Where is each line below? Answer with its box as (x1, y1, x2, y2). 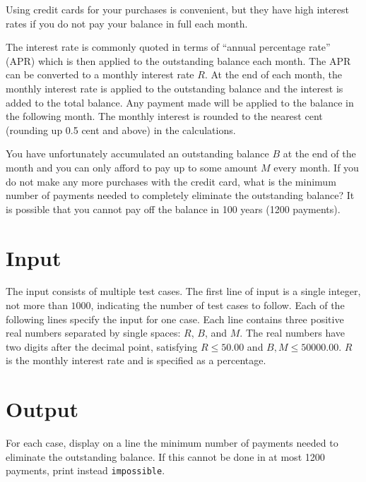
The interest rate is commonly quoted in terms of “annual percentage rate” (6, 40, 331, 54)
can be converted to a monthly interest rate (6, 67, 194, 82)
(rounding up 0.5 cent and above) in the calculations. (6, 122, 236, 137)
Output (6, 394, 78, 423)
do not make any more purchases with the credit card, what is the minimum (6, 174, 336, 188)
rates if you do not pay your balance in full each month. (6, 16, 248, 30)
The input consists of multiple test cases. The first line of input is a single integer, (6, 284, 361, 299)
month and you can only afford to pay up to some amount (6, 159, 258, 174)
